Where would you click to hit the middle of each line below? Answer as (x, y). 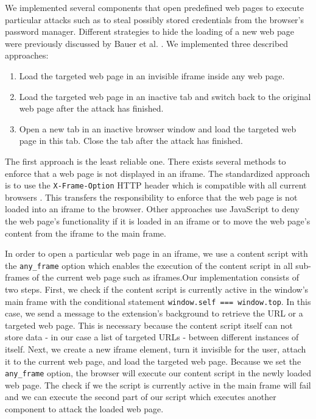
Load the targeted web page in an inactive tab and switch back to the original (165, 96)
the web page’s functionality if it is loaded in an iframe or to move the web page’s (158, 220)
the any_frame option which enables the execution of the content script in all (149, 265)
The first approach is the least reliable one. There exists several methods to (146, 161)
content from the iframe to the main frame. (86, 233)
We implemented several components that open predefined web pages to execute (155, 7)
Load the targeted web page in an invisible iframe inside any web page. (152, 75)
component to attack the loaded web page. (84, 409)
